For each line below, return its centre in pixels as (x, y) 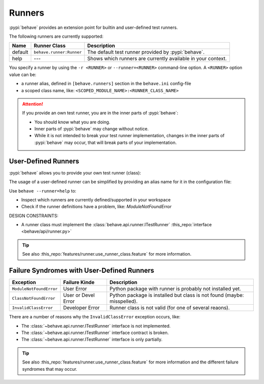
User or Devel (79, 295)
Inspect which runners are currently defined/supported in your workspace (96, 200)
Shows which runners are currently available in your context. (157, 59)
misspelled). (123, 301)
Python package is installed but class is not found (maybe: (176, 295)
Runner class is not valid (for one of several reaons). (169, 308)
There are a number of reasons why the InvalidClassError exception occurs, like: (95, 317)
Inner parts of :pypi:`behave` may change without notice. (92, 129)
